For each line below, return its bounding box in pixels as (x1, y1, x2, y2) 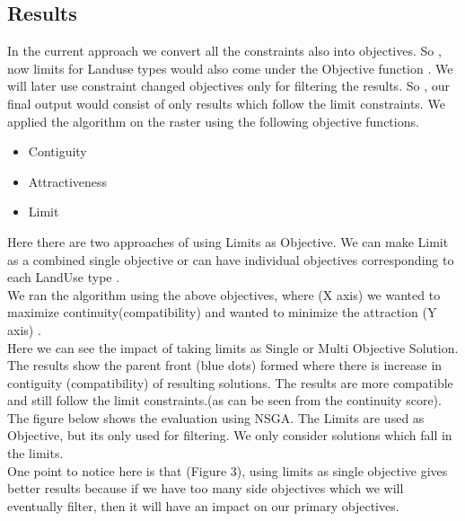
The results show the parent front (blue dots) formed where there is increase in (7, 356, 443, 375)
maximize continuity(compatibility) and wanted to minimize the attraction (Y (7, 303, 437, 322)
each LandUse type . (7, 268, 120, 287)
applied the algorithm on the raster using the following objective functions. (7, 111, 419, 130)
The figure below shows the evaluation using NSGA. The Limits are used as (7, 408, 425, 427)
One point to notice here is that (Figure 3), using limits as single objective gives (7, 461, 448, 480)
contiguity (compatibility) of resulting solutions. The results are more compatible (7, 373, 453, 392)
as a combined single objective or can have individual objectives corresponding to (7, 250, 454, 269)
